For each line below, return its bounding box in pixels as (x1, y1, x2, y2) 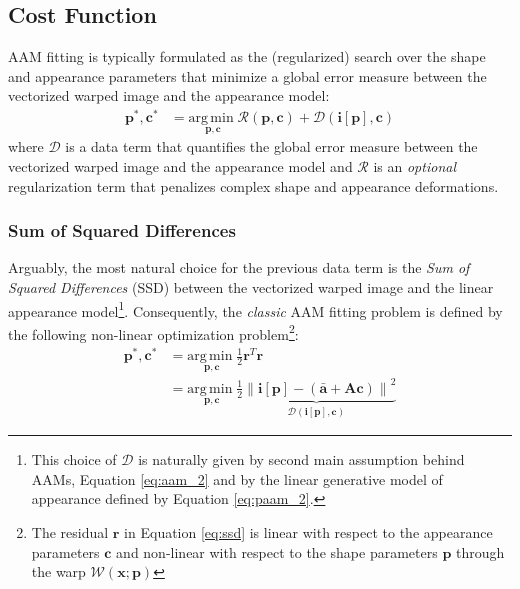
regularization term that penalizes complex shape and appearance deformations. (8, 175, 499, 196)
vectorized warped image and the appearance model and (8, 155, 353, 176)
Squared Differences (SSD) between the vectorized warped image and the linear (8, 276, 494, 297)
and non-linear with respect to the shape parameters (116, 541, 438, 562)
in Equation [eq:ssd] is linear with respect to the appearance (124, 521, 493, 542)
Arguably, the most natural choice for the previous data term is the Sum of (8, 257, 470, 278)
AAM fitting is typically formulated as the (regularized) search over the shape (8, 46, 486, 67)
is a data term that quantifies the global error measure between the (65, 136, 478, 157)
